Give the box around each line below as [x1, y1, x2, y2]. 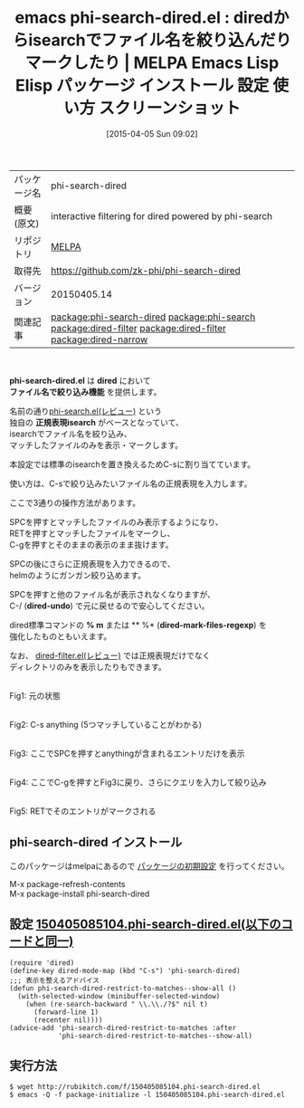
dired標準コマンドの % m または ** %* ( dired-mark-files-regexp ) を [9, 619, 267, 630]
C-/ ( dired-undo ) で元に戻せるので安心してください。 [9, 600, 210, 611]
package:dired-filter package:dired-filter [51, 321, 226, 334]
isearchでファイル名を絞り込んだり [28, 30, 292, 51]
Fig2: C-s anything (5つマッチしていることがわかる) [9, 719, 202, 730]
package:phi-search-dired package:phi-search [51, 310, 256, 323]
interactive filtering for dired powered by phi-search [51, 209, 273, 222]
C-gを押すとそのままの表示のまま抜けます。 [9, 539, 174, 549]
